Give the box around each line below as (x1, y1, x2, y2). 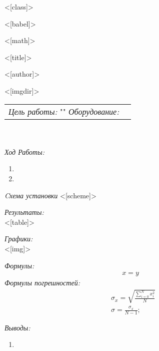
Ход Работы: (4, 146, 44, 157)
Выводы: (4, 322, 30, 332)
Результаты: (4, 207, 44, 217)
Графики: (4, 233, 33, 244)
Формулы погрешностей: (4, 277, 80, 288)
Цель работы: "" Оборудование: (8, 105, 119, 117)
